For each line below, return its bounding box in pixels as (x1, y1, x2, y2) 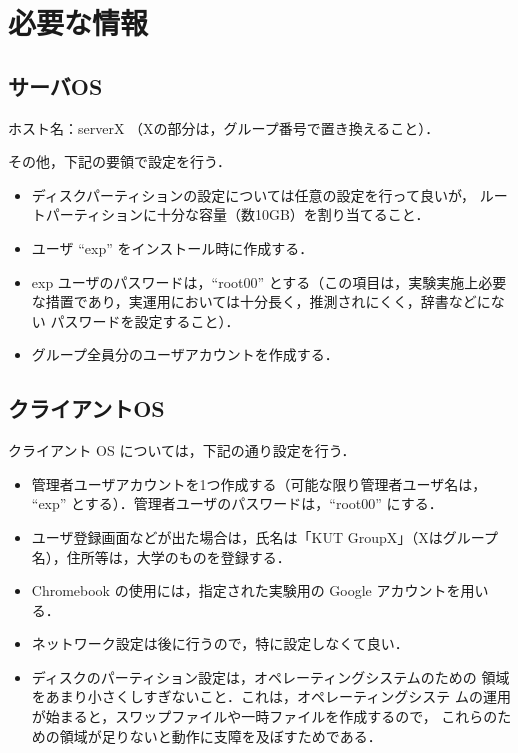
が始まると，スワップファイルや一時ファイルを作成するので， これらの (31, 706, 498, 727)
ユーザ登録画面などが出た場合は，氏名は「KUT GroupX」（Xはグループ (31, 526, 498, 547)
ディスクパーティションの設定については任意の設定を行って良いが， (31, 184, 476, 205)
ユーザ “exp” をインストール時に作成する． (31, 237, 314, 258)
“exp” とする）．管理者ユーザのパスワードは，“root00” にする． (31, 493, 443, 514)
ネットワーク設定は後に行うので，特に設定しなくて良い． (31, 633, 409, 654)
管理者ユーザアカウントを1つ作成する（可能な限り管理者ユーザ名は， (31, 473, 487, 494)
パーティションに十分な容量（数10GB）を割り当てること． (45, 204, 430, 225)
